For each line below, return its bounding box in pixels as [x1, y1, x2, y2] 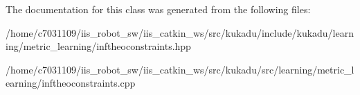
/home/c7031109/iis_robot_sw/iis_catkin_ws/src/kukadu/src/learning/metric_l [6, 62, 354, 76]
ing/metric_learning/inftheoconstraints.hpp [6, 39, 191, 53]
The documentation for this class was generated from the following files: [6, 2, 311, 16]
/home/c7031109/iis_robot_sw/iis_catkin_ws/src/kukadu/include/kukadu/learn [6, 25, 354, 40]
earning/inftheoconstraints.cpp [6, 76, 136, 90]
